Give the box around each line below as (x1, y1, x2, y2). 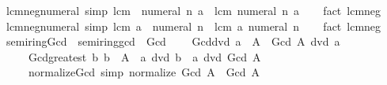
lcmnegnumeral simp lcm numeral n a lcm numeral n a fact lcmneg (6, 2, 381, 18)
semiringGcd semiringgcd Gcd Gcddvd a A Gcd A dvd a (6, 33, 340, 50)
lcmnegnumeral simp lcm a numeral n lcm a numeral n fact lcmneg (6, 17, 381, 34)
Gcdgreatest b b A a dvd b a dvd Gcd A (28, 48, 261, 65)
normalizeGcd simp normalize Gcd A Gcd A (28, 64, 260, 80)
